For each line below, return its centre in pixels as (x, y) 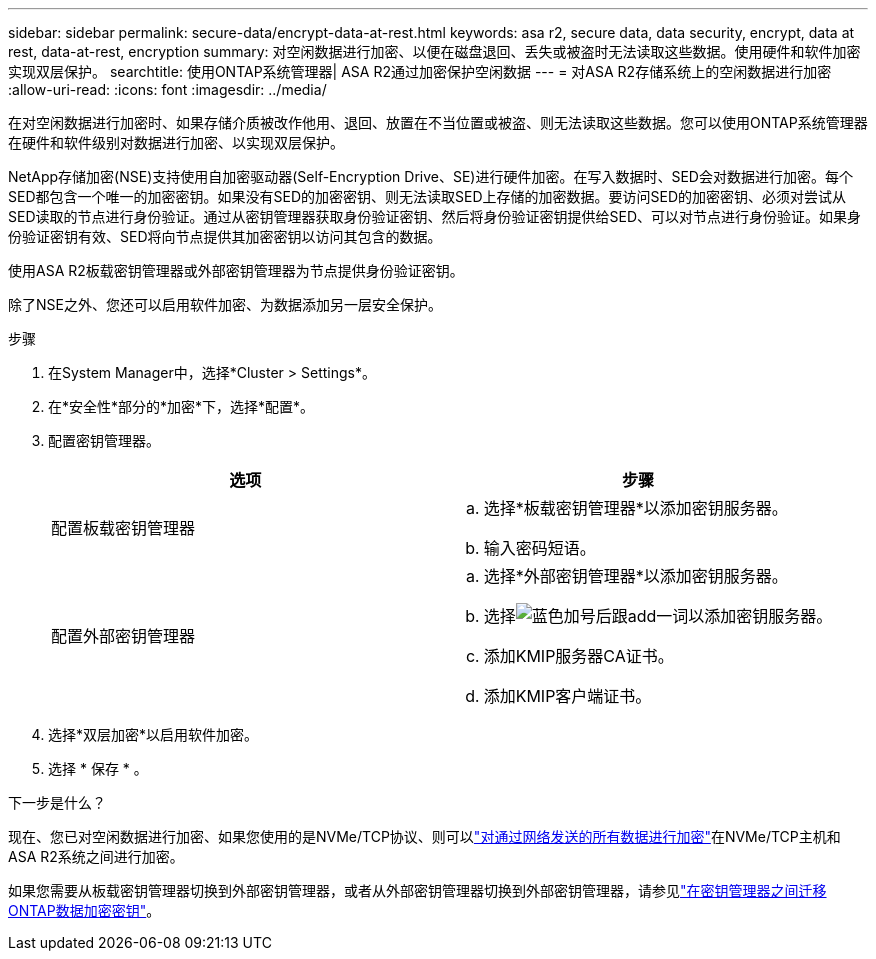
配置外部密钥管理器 (123, 636)
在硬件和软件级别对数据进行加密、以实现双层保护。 (176, 142)
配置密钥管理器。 (104, 440)
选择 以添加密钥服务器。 (658, 616)
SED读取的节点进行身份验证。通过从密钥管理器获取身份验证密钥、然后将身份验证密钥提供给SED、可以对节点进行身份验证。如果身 (434, 216)
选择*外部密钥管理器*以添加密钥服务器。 (635, 576)
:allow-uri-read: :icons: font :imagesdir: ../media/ (167, 89)
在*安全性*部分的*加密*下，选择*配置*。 (181, 406)
